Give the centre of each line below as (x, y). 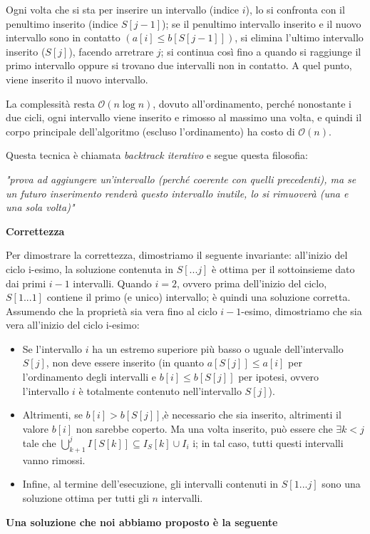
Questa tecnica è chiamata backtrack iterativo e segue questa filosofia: (157, 155)
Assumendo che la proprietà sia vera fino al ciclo (112, 310)
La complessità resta (50, 103)
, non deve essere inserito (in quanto (125, 363)
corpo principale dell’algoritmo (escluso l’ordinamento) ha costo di (150, 131)
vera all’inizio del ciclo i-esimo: (73, 325)
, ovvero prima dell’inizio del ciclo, (252, 283)
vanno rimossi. (54, 459)
